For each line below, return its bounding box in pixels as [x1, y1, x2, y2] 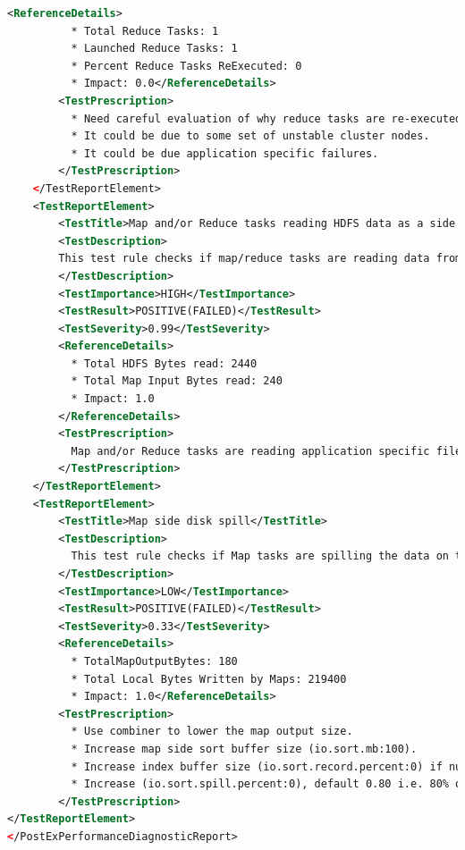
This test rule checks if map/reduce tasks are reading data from [58, 252, 462, 265]
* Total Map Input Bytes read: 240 [71, 375, 283, 388]
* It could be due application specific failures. [71, 147, 379, 160]
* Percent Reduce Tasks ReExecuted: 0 [71, 59, 302, 72]
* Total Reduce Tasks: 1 [71, 24, 219, 38]
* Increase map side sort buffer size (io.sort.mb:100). [71, 742, 418, 755]
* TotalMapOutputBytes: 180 [71, 654, 238, 668]
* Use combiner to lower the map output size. [71, 725, 353, 738]
